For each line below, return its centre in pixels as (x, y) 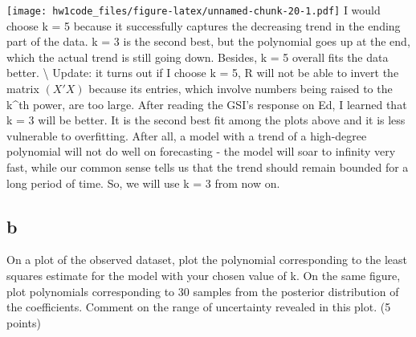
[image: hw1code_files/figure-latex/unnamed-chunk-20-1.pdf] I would (194, 10)
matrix (23, 89)
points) (24, 322)
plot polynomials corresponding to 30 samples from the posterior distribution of (203, 291)
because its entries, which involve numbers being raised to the (241, 89)
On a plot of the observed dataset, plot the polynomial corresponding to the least (207, 260)
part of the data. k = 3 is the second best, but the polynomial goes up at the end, (208, 41)
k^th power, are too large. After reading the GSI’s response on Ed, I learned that (207, 104)
